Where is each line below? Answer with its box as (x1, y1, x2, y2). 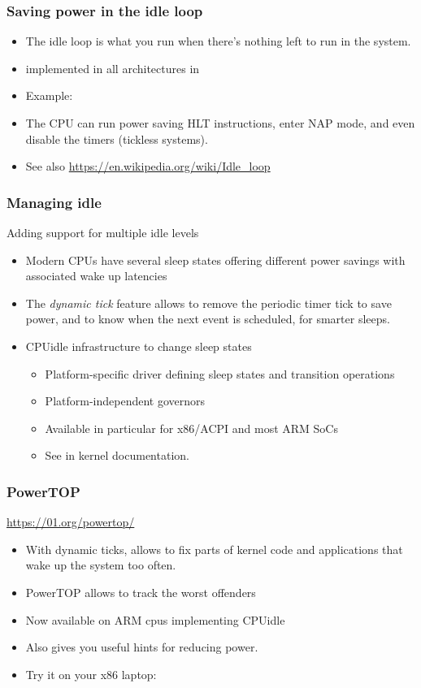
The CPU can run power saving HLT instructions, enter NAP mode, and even (25, 115, 415, 131)
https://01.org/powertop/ (7, 513, 135, 530)
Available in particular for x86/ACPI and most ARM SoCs (45, 419, 338, 436)
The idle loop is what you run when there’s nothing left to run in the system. (25, 32, 411, 50)
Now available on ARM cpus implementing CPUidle (25, 611, 285, 628)
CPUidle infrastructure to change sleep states (25, 337, 252, 354)
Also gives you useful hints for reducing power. (25, 638, 258, 656)
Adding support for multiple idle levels (7, 224, 199, 240)
